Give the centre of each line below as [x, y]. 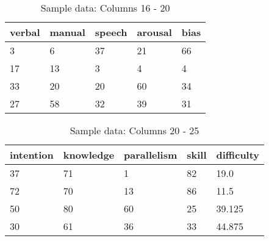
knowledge [89, 155]
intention [32, 155]
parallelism [151, 155]
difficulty [238, 155]
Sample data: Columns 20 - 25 [134, 130]
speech [111, 32]
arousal [154, 32]
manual [67, 32]
